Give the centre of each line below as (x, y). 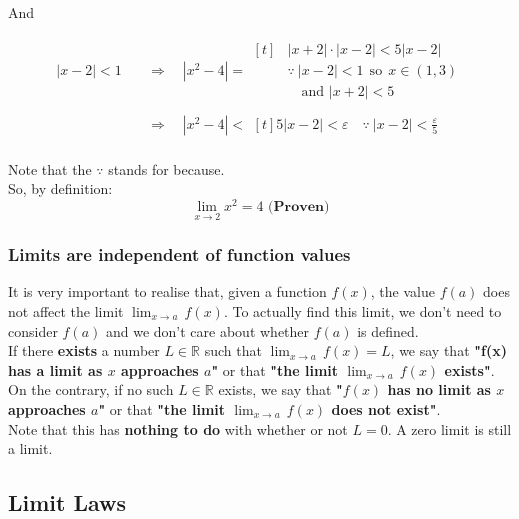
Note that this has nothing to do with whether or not (178, 428)
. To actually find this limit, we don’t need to (362, 311)
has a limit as (55, 369)
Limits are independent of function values (179, 254)
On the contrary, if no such (91, 389)
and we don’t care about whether (207, 330)
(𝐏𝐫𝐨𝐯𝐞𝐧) (299, 206)
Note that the (50, 168)
